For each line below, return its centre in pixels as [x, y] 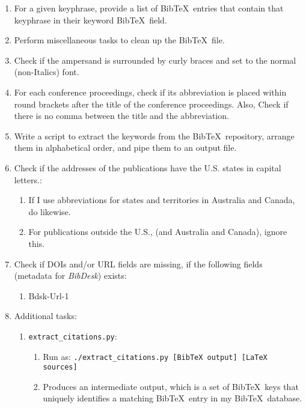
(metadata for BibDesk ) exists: [70, 276]
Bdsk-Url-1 [49, 295]
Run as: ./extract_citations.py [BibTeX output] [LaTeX [155, 356]
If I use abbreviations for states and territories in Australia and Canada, [162, 200]
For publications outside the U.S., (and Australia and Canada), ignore [158, 232]
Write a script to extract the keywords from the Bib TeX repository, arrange [154, 135]
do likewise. [50, 211]
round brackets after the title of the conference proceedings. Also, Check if [151, 104]
